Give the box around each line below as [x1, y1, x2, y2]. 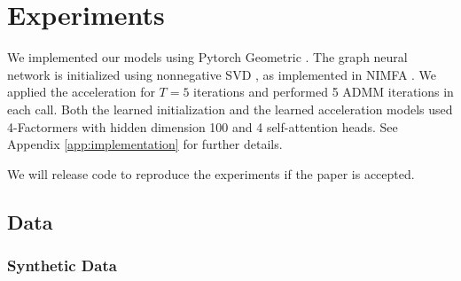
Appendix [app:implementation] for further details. [7, 135, 283, 153]
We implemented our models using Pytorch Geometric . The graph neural [7, 48, 408, 66]
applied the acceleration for [7, 82, 155, 101]
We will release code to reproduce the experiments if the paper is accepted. [7, 164, 415, 183]
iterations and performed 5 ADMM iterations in [193, 82, 454, 101]
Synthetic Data [7, 254, 117, 276]
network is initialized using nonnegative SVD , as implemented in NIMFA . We [7, 65, 437, 83]
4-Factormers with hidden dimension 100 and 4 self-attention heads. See [7, 117, 398, 136]
